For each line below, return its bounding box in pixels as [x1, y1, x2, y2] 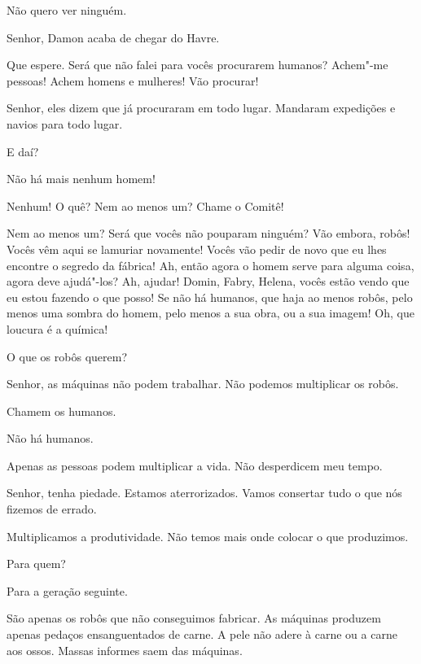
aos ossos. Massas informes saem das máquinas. [7, 641, 243, 658]
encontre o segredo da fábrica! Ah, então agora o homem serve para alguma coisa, [7, 256, 414, 273]
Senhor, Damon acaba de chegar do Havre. [7, 28, 220, 46]
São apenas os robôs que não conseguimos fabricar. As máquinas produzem [7, 609, 381, 627]
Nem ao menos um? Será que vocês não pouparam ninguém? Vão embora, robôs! [7, 225, 410, 242]
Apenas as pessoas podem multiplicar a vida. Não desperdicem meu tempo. [7, 456, 383, 474]
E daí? [7, 142, 39, 159]
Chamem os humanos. [7, 402, 116, 419]
